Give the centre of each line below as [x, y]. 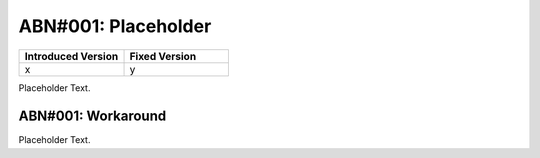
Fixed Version [163, 56]
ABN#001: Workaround [92, 116]
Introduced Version [71, 56]
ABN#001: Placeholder [115, 26]
